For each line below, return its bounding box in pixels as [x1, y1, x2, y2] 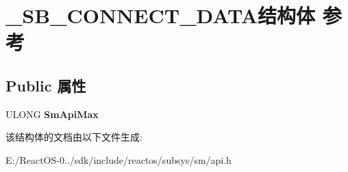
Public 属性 [5, 74, 86, 96]
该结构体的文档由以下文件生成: [5, 130, 142, 144]
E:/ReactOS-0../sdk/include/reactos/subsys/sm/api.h [5, 152, 232, 167]
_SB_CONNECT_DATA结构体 [5, 1, 315, 29]
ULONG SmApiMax [5, 106, 99, 121]
